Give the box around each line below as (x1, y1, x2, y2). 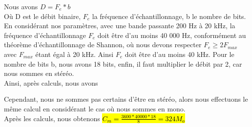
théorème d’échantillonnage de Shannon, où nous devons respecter (4, 39, 202, 50)
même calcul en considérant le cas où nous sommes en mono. (4, 103, 186, 113)
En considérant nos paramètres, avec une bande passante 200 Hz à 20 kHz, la (4, 20, 235, 31)
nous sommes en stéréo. (4, 68, 74, 78)
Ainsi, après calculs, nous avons (4, 77, 98, 88)
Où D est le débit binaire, (4, 11, 81, 21)
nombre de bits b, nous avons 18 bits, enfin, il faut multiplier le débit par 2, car (4, 58, 242, 69)
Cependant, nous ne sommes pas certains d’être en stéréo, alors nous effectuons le (4, 94, 248, 104)
